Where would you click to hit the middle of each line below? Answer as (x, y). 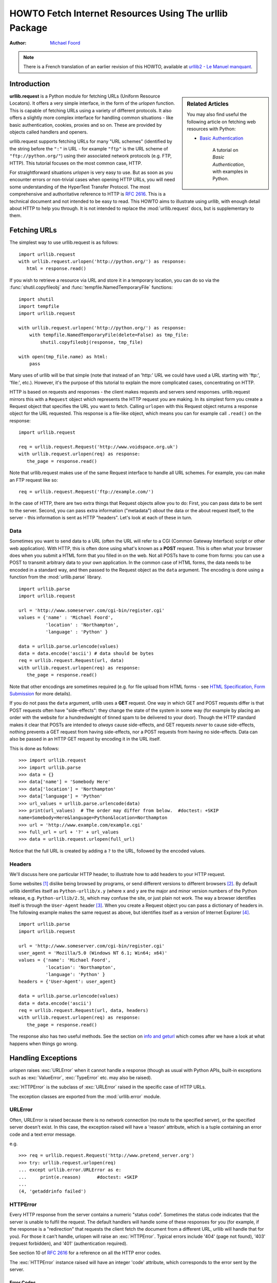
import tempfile (39, 306)
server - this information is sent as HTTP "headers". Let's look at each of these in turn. (101, 518)
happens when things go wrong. (44, 1043)
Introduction (30, 84)
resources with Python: (211, 129)
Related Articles (208, 104)
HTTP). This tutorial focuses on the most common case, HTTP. (76, 163)
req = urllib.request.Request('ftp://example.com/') (86, 492)
